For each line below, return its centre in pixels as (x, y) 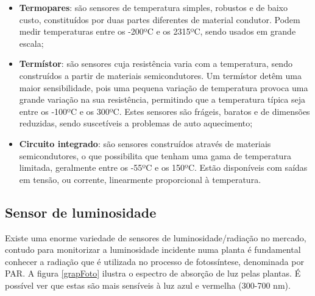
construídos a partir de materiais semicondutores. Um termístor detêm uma (160, 75)
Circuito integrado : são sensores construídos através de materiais (145, 143)
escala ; (31, 43)
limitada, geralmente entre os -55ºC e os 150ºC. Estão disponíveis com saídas (163, 167)
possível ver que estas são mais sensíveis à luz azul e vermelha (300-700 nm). (148, 285)
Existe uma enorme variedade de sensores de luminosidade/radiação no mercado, (156, 237)
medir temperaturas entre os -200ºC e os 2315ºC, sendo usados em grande (157, 31)
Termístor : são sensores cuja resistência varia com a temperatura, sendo (156, 64)
